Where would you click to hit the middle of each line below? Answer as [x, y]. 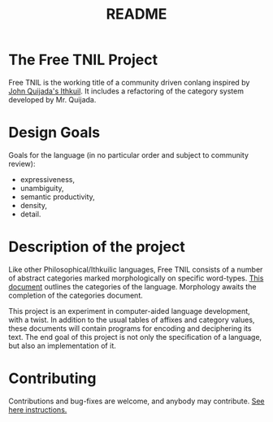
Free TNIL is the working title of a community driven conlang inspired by [129, 82]
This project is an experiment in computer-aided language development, [129, 311]
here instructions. [38, 409]
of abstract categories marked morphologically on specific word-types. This [136, 278]
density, [33, 205]
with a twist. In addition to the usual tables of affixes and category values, [132, 320]
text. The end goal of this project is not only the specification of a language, [135, 337]
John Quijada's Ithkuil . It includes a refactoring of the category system [126, 91]
